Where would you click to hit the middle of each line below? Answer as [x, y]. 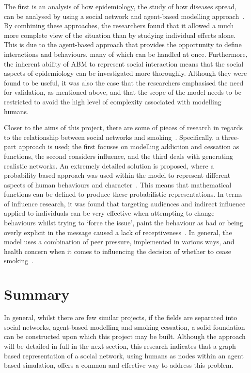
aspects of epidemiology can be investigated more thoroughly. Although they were [125, 73]
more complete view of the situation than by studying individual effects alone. [120, 35]
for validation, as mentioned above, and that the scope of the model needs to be [123, 92]
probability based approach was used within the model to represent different [117, 175]
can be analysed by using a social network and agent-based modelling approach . [124, 16]
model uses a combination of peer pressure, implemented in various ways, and [119, 242]
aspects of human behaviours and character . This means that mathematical [118, 184]
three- [230, 137]
